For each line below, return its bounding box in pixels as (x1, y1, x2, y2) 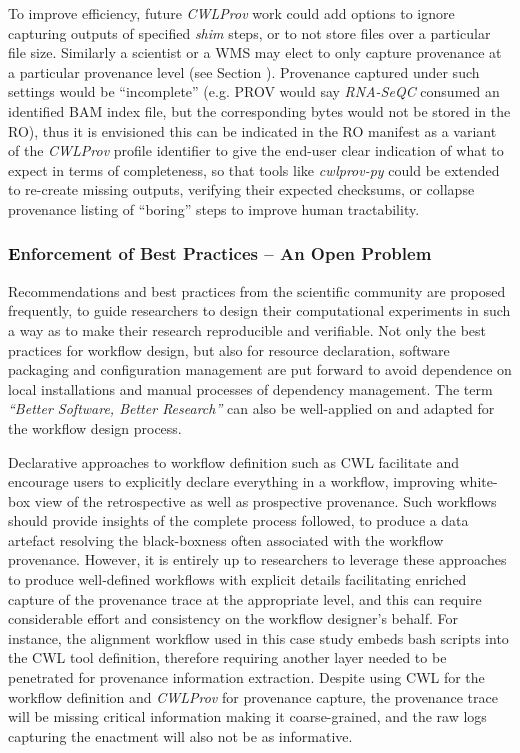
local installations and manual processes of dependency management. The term (8, 378, 493, 399)
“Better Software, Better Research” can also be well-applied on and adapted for (8, 398, 495, 419)
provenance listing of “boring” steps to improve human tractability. (8, 198, 420, 219)
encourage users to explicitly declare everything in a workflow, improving (8, 471, 455, 492)
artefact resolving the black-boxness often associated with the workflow (8, 529, 444, 550)
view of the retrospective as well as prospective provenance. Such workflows (34, 490, 497, 511)
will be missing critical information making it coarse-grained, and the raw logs (8, 706, 487, 727)
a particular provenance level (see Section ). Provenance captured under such (8, 61, 480, 82)
